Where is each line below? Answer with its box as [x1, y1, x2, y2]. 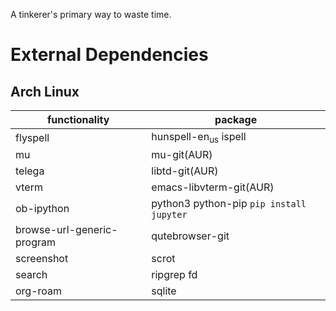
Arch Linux [10, 83, 80, 100]
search [15, 268, 48, 282]
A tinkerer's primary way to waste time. [10, 9, 172, 20]
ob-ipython [15, 202, 70, 216]
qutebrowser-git [151, 229, 230, 243]
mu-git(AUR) [151, 148, 213, 162]
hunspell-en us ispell [151, 130, 247, 146]
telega [15, 164, 45, 178]
